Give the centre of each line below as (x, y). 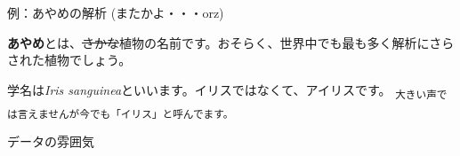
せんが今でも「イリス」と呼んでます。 (141, 113)
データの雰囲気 (51, 141)
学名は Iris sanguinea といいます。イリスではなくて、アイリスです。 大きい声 (222, 90)
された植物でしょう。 (69, 60)
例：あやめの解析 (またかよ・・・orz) (116, 12)
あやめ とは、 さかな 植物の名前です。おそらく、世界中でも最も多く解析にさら (231, 42)
